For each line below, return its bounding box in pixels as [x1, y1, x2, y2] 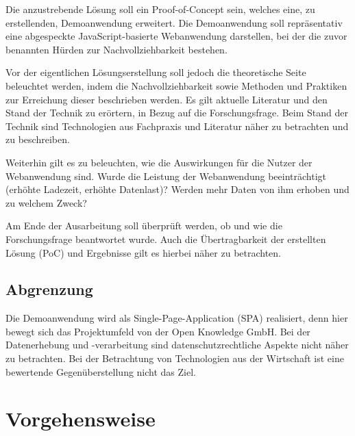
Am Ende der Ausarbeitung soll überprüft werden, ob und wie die [5, 218, 282, 233]
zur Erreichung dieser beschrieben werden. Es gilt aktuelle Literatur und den [5, 92, 328, 106]
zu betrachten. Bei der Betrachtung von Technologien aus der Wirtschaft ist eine [5, 351, 344, 366]
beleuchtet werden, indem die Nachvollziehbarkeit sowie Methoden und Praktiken [5, 78, 347, 92]
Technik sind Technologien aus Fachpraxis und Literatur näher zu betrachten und [5, 118, 349, 133]
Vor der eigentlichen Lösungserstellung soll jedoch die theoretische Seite [5, 65, 306, 79]
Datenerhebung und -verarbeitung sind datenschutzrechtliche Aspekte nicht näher [5, 337, 349, 352]
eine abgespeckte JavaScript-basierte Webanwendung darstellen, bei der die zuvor [5, 29, 347, 43]
